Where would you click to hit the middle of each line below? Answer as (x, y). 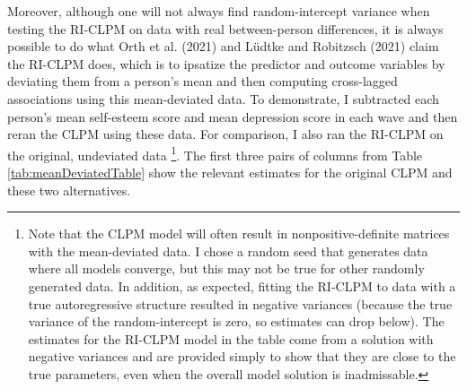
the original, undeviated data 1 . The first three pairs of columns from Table (215, 153)
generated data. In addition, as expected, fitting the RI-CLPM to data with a (242, 285)
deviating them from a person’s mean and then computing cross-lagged (203, 81)
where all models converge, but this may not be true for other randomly (226, 268)
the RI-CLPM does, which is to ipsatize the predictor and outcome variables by (226, 63)
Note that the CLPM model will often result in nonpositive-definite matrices (239, 233)
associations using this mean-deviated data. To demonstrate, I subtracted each (223, 98)
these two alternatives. (69, 190)
